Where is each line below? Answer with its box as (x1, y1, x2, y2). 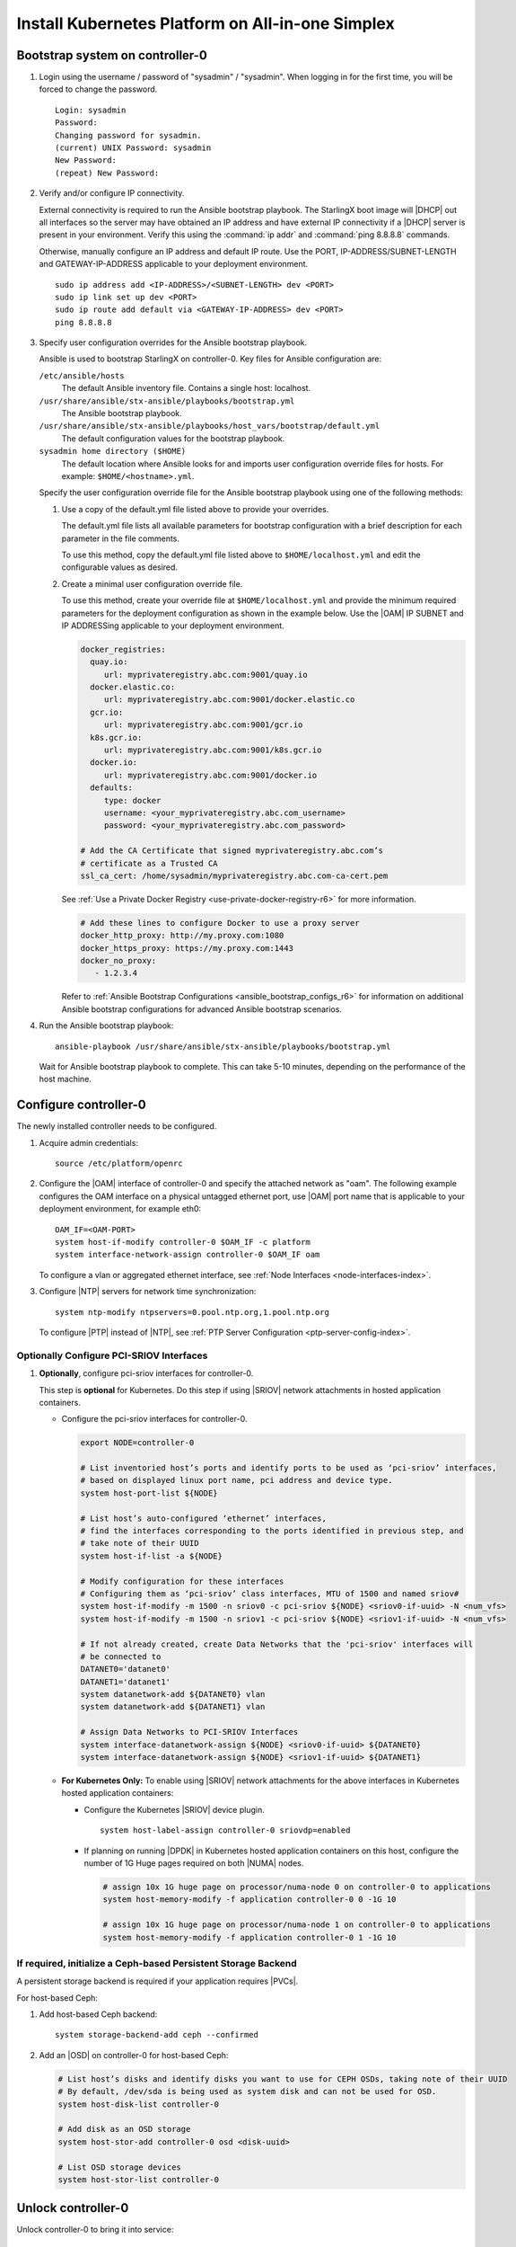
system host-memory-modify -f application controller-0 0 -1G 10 (102, 1895, 397, 1905)
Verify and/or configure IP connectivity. (39, 188, 185, 199)
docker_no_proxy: (80, 955, 157, 966)
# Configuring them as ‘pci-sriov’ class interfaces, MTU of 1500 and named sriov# (80, 1588, 459, 1599)
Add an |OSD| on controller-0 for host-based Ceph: (39, 2049, 229, 2060)
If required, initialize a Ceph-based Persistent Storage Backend (16, 1957, 298, 1969)
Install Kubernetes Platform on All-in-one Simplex (16, 13, 395, 33)
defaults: (90, 783, 134, 793)
